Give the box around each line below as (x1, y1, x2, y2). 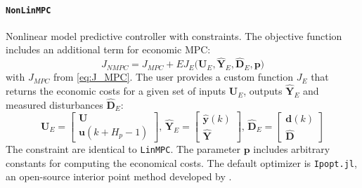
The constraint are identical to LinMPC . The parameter (6, 141, 241, 156)
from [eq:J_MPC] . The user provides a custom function (53, 69, 294, 84)
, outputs (243, 83, 283, 98)
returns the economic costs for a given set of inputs (6, 83, 226, 98)
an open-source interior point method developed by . (6, 169, 232, 184)
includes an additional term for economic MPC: (6, 42, 211, 57)
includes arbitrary (253, 141, 330, 156)
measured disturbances (6, 97, 103, 112)
